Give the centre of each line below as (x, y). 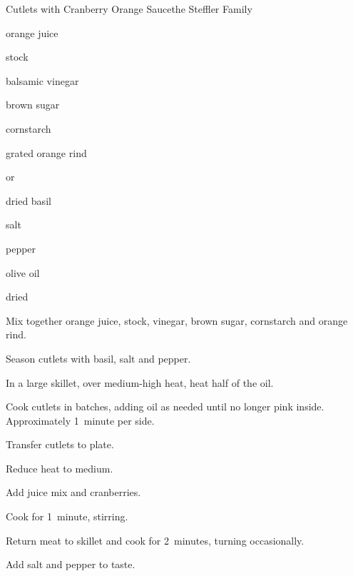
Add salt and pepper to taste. (71, 564)
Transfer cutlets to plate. (60, 444)
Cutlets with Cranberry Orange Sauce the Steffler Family (129, 9)
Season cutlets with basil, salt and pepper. (98, 358)
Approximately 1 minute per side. (80, 420)
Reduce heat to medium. (60, 468)
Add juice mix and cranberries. (73, 492)
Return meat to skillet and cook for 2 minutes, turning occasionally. (155, 540)
